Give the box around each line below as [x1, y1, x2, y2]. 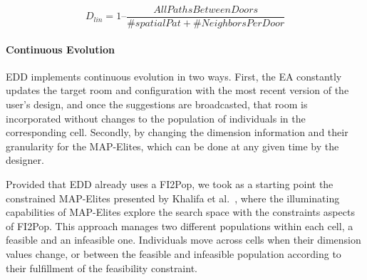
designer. [6, 152, 44, 167]
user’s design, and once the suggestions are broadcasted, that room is [6, 97, 308, 112]
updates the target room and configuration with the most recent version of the [6, 83, 349, 98]
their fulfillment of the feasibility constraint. [6, 260, 197, 275]
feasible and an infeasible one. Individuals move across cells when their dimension [6, 232, 361, 247]
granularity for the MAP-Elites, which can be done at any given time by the [6, 138, 339, 153]
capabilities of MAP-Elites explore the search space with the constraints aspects [6, 204, 355, 219]
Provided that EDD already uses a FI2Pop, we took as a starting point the [6, 177, 334, 192]
